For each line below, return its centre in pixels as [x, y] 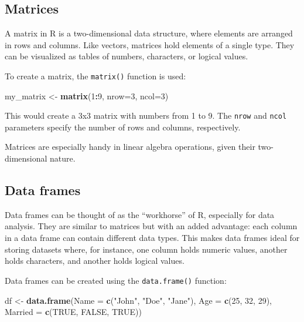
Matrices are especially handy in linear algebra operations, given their [130, 147]
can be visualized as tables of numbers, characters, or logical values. [127, 56]
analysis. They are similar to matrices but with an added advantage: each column [151, 226]
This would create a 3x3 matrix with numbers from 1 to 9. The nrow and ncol [146, 115]
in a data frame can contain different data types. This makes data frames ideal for [152, 238]
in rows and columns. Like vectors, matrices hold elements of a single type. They [150, 44]
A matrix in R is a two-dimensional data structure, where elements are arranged [149, 33]
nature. [63, 158]
